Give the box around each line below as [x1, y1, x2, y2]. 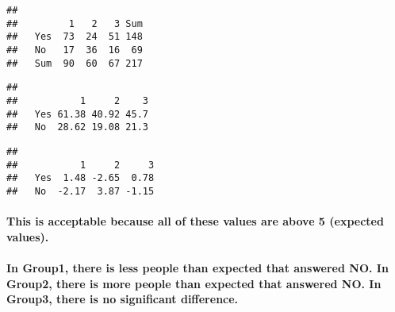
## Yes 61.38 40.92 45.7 [6, 108, 148, 120]
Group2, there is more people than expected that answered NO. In [6, 275, 382, 291]
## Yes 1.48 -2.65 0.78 [6, 172, 155, 184]
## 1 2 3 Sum [6, 17, 143, 29]
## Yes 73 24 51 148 [6, 31, 143, 43]
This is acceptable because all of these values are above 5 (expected [6, 213, 384, 229]
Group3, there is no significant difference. [6, 291, 239, 307]
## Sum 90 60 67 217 [6, 57, 143, 69]
